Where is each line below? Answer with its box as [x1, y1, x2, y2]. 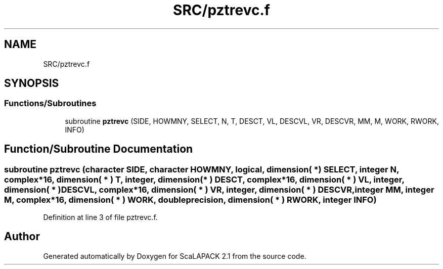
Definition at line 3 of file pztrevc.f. [43, 213, 158, 222]
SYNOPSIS [4, 77, 59, 90]
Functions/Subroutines [4, 98, 97, 109]
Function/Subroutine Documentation [4, 143, 193, 156]
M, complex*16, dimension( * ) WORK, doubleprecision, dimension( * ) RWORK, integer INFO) [4, 194, 377, 205]
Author [4, 230, 40, 243]
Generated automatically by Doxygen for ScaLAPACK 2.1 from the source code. [43, 251, 306, 260]
